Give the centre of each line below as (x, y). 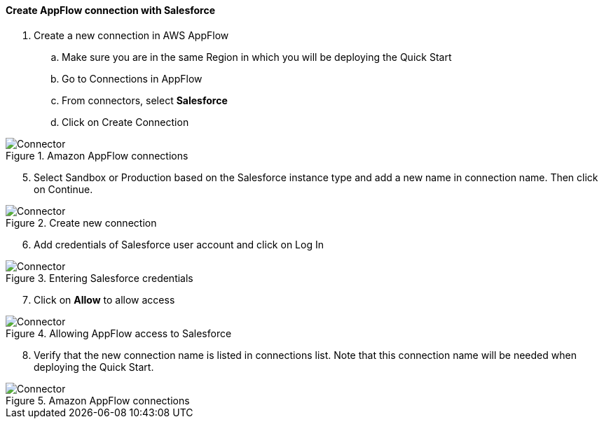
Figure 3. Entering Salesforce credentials (99, 278)
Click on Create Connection (125, 122)
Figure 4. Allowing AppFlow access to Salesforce (119, 333)
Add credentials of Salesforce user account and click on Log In (179, 244)
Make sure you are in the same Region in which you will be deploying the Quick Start (257, 57)
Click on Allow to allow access (104, 299)
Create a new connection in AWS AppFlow (131, 35)
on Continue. (63, 189)
